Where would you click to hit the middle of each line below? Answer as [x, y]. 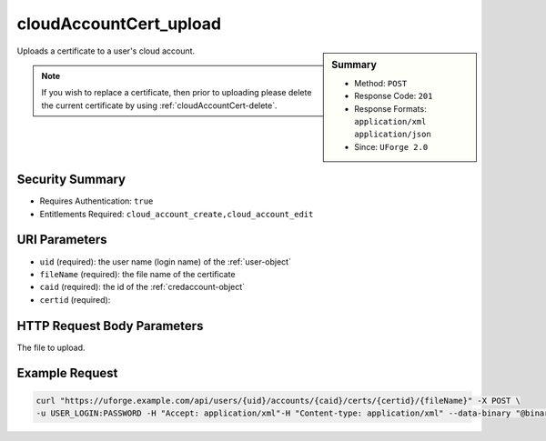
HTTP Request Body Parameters [110, 326]
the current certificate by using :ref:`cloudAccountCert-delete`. [159, 105]
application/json [393, 135]
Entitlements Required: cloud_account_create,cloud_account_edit [177, 214]
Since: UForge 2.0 [391, 146]
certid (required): [75, 299]
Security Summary [71, 180]
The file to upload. [51, 347]
